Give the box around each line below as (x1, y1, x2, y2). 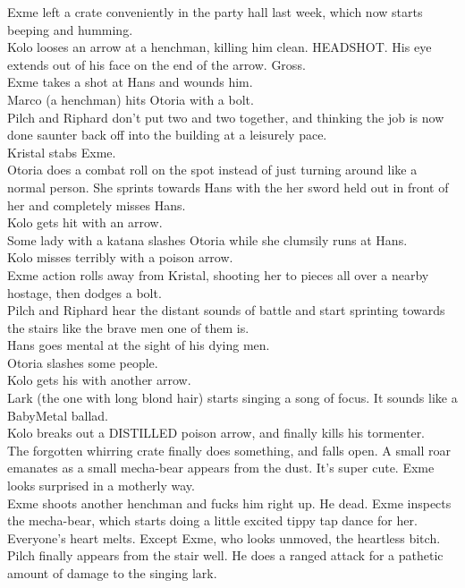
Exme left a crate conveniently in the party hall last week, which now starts (7, 3, 423, 21)
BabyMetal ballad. (7, 405, 108, 424)
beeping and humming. (7, 20, 133, 38)
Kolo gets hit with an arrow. (7, 213, 163, 232)
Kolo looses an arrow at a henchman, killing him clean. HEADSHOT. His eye (7, 38, 432, 56)
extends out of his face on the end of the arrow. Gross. (7, 55, 306, 73)
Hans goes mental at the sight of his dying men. (7, 336, 270, 354)
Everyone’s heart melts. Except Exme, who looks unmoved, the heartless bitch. (7, 528, 441, 547)
